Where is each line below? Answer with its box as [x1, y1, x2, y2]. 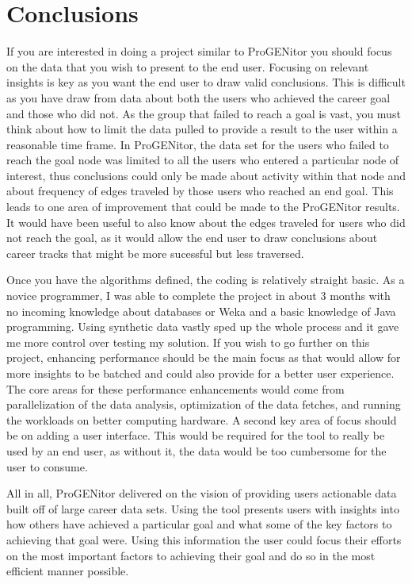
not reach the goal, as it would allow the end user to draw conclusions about [6, 229, 378, 246]
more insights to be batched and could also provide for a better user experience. [6, 365, 395, 381]
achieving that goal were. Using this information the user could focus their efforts [6, 531, 402, 547]
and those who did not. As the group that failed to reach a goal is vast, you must [6, 105, 401, 121]
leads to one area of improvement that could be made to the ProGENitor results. [6, 198, 400, 215]
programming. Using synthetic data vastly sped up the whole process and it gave [6, 318, 399, 335]
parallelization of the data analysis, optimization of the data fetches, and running [6, 396, 401, 413]
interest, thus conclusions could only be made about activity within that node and [6, 167, 406, 183]
